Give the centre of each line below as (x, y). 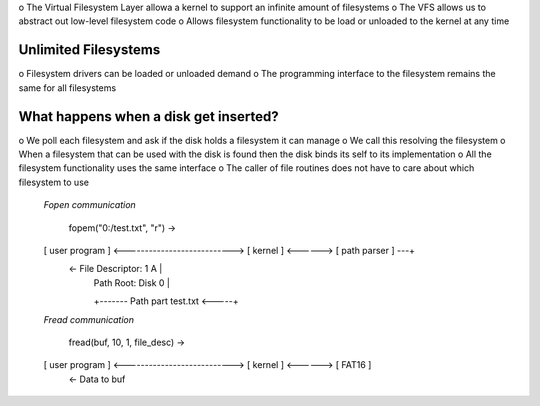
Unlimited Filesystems (89, 50)
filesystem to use (54, 182)
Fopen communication (90, 205)
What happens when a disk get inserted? (148, 116)
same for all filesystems (67, 87)
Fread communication (89, 319)
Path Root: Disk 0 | (131, 282)
